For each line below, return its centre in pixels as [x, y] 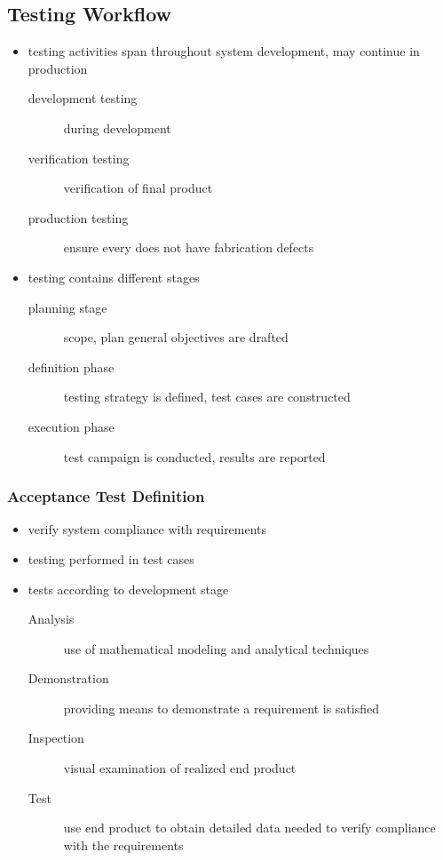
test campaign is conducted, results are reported [194, 456]
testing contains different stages [114, 277]
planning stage [67, 307]
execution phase [71, 426]
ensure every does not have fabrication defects [189, 247]
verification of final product [138, 188]
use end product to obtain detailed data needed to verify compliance [249, 828]
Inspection [56, 738]
